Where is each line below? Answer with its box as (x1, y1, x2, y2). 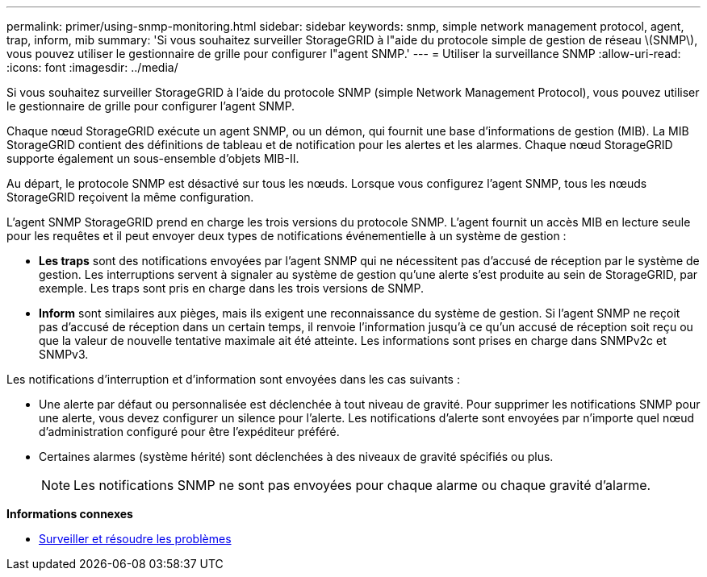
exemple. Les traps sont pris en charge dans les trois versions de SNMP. (39, 281, 425, 295)
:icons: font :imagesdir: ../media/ (6, 60, 178, 74)
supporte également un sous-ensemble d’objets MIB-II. (6, 152, 299, 165)
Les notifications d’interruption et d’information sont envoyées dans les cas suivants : (6, 372, 460, 386)
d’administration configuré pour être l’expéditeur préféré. (39, 425, 340, 438)
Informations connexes (6, 507, 133, 521)
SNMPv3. (39, 347, 89, 361)
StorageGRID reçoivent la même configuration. (6, 190, 254, 204)
